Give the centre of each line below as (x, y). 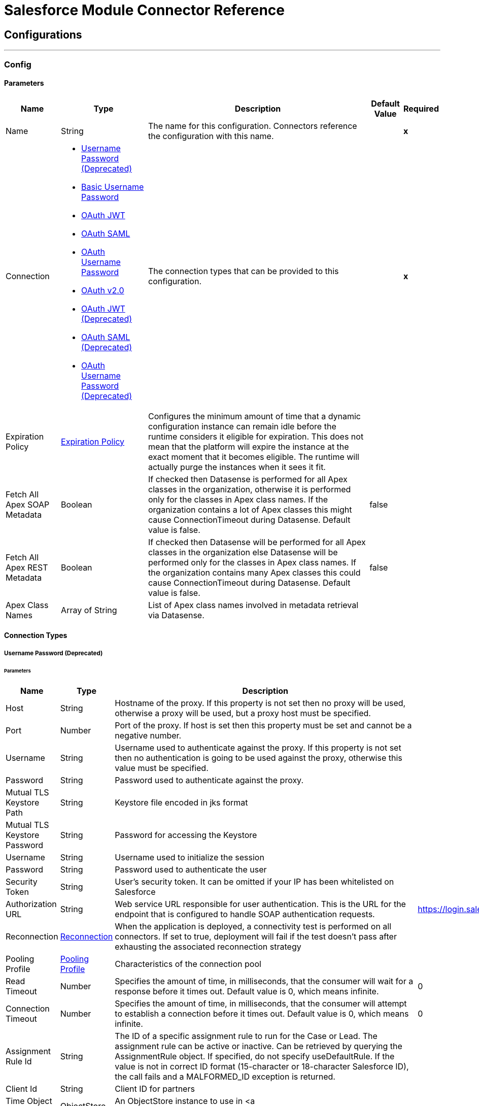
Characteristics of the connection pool (188, 964)
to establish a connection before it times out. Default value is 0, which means (262, 1014)
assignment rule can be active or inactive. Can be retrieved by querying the (259, 1046)
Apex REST (27, 567)
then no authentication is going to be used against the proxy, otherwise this (259, 758)
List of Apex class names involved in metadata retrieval (253, 605)
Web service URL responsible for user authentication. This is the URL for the (260, 904)
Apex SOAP (28, 504)
